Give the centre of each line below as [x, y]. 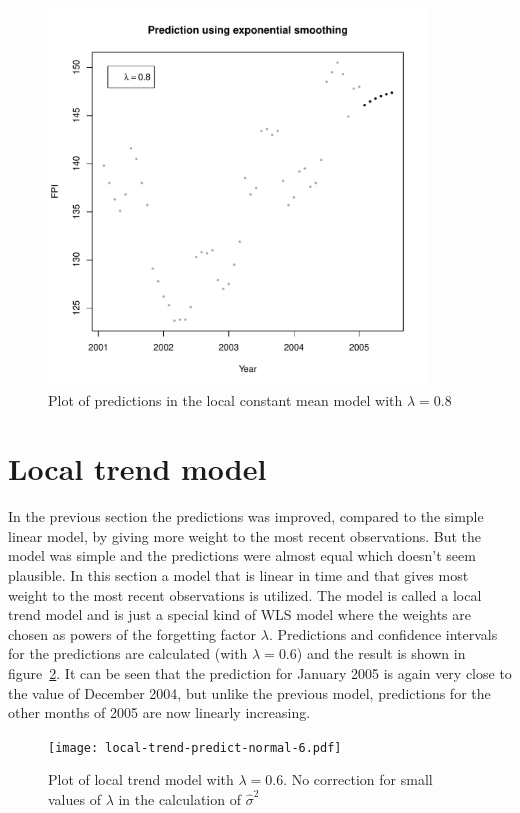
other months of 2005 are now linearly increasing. [159, 712]
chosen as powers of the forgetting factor [132, 633]
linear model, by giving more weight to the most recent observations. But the [245, 535]
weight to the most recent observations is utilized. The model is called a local [245, 594]
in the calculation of [179, 799]
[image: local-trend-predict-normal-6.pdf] [195, 747]
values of [74, 799]
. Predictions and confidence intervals [383, 633]
